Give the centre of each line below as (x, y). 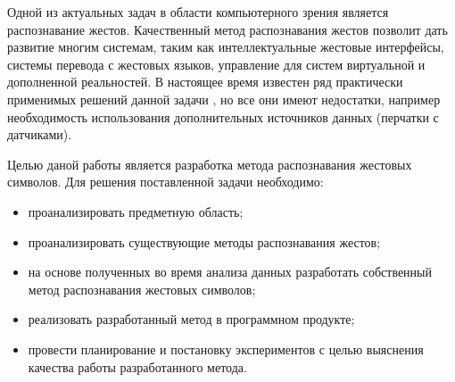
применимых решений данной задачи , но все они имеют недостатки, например (224, 99)
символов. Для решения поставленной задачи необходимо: (165, 182)
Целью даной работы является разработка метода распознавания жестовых (210, 164)
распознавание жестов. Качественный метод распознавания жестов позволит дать (227, 29)
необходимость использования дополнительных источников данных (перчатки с (223, 116)
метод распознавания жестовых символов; (142, 289)
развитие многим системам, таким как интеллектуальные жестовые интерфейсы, (226, 47)
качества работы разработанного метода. (137, 366)
